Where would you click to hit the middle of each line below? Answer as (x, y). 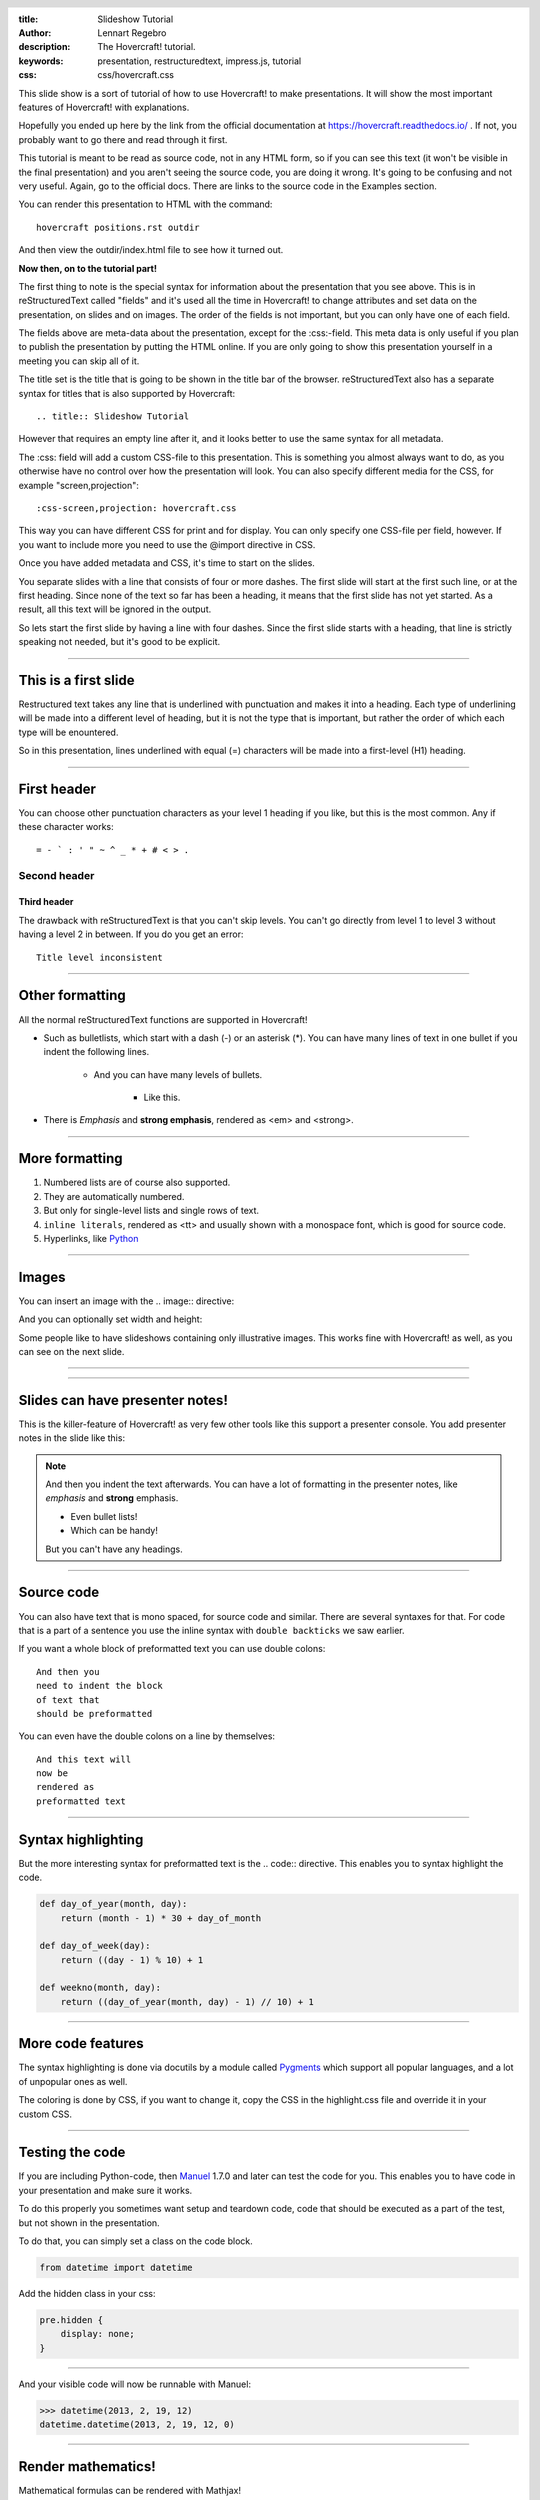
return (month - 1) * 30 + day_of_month (161, 1918)
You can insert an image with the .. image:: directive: (126, 1301)
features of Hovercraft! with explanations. (104, 107)
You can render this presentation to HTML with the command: (145, 204)
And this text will (84, 1759)
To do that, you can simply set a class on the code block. (136, 2241)
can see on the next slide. (71, 1352)
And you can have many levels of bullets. (178, 1074)
